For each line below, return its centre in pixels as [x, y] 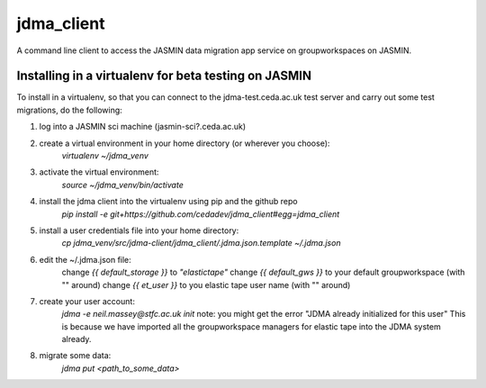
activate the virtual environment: [99, 172]
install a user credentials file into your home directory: [139, 230]
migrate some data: [75, 356]
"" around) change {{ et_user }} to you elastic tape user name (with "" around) [206, 284]
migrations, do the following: [70, 110]
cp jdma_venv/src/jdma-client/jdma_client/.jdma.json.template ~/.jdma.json [201, 243]
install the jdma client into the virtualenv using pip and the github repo [168, 202]
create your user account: [87, 301]
